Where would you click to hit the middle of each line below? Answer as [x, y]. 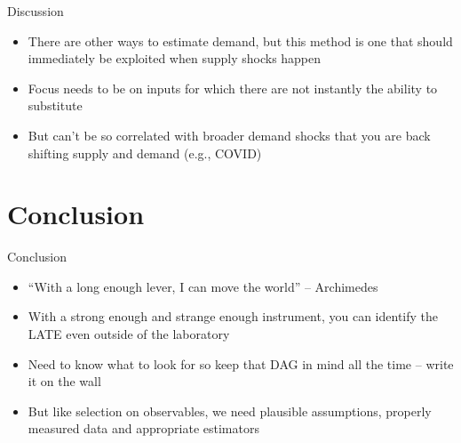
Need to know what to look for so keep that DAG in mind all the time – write [241, 363]
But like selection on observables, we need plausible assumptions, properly [230, 411]
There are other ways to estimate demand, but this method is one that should [240, 40]
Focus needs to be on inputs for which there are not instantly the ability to [233, 88]
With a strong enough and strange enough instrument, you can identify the [233, 316]
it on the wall [64, 381]
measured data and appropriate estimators [143, 428]
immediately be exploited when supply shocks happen [175, 58]
